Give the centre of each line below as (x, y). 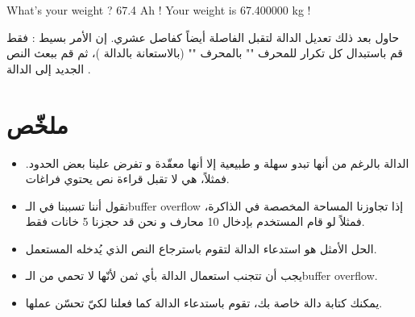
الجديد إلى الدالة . (49, 68)
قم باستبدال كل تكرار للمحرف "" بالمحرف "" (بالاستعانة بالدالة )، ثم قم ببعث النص (205, 53)
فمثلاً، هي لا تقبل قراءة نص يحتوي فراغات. (127, 179)
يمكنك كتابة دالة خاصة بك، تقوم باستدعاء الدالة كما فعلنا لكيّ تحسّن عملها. (204, 303)
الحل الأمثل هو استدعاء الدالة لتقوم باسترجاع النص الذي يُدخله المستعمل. (201, 248)
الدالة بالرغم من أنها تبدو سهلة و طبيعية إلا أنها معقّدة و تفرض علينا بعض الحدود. (217, 163)
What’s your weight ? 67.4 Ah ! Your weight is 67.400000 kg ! (159, 10)
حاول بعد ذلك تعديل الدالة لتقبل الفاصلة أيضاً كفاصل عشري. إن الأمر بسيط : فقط (203, 37)
